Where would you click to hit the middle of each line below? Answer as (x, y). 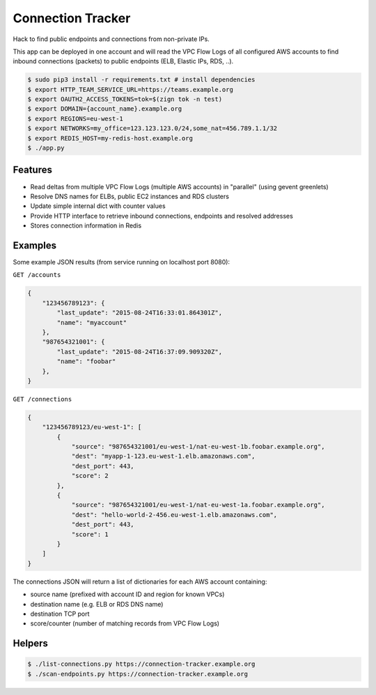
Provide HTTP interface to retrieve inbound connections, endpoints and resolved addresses (162, 216)
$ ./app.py (46, 148)
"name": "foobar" (86, 361)
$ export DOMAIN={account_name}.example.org (105, 109)
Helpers (30, 644)
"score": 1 (90, 534)
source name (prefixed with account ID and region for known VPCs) (127, 594)
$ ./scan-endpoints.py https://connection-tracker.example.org (138, 674)
